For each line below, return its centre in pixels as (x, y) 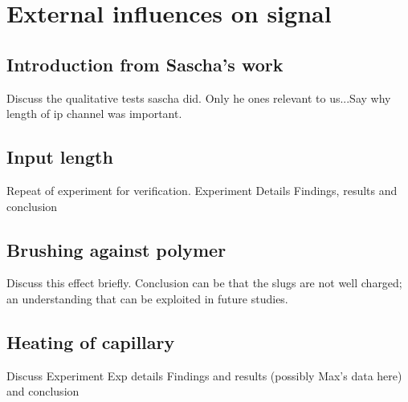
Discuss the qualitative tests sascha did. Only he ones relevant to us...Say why (199, 97)
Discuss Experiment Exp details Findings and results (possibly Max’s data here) (204, 375)
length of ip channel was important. (94, 114)
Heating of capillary (91, 341)
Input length (60, 157)
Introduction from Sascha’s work (145, 64)
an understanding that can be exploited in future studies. (147, 298)
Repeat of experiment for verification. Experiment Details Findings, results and (202, 190)
